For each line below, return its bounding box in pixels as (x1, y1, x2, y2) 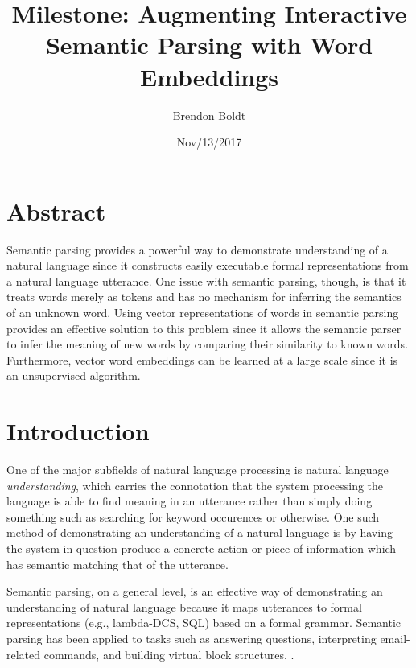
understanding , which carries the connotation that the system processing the (6, 476, 384, 493)
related (6, 645, 41, 662)
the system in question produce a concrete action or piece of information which (6, 540, 397, 557)
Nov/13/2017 (176, 134, 242, 151)
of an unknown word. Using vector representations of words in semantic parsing (6, 304, 399, 320)
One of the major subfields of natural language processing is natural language (6, 461, 389, 478)
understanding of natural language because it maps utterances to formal (6, 598, 362, 615)
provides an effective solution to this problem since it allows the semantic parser (6, 320, 402, 336)
